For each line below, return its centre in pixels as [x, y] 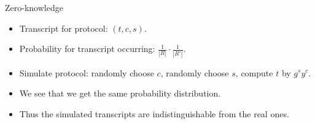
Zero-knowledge [34, 7]
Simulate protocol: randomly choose [87, 72]
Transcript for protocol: [64, 28]
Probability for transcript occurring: [87, 49]
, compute [254, 72]
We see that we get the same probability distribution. [120, 93]
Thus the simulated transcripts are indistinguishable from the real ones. [154, 113]
